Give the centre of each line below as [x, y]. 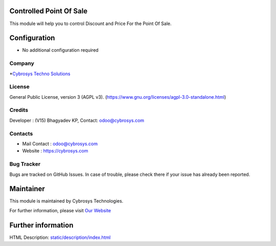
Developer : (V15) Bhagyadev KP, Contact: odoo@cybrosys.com [77, 120]
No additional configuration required [61, 50]
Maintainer [27, 189]
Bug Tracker [25, 164]
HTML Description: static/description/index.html [60, 237]
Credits [19, 110]
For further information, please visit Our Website [60, 210]
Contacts [21, 133]
